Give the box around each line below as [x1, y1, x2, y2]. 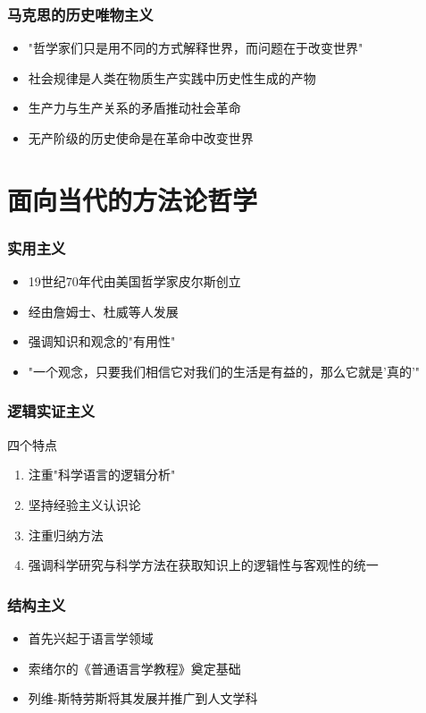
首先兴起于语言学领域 [28, 628, 154, 647]
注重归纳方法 [28, 525, 104, 544]
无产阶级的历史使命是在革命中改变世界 [28, 129, 254, 147]
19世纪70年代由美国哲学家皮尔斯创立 [28, 272, 241, 291]
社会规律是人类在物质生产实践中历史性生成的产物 [28, 68, 316, 87]
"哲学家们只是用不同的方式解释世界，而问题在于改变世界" [28, 38, 363, 57]
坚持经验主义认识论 [28, 495, 141, 514]
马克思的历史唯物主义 [7, 3, 154, 25]
